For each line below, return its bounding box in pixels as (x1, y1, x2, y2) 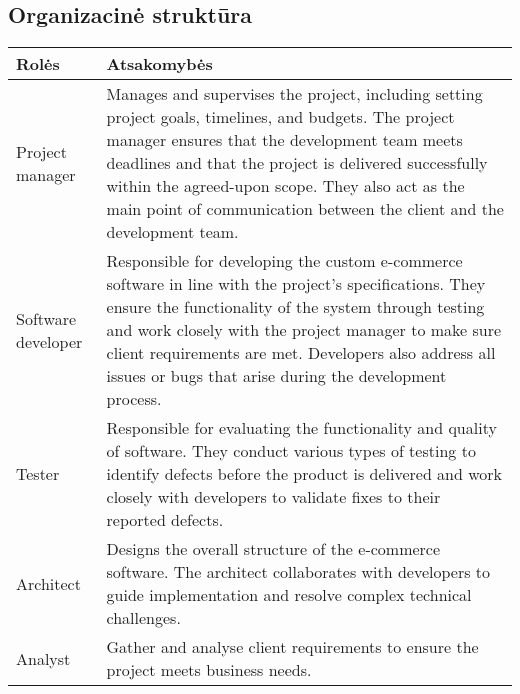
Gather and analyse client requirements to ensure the (106, 635, 479, 659)
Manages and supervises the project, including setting (106, 82, 483, 106)
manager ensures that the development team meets (106, 128, 463, 152)
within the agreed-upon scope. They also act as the (106, 174, 465, 198)
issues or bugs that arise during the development (106, 364, 447, 388)
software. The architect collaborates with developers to (106, 560, 491, 584)
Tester (16, 462, 60, 486)
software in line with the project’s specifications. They (106, 272, 486, 296)
